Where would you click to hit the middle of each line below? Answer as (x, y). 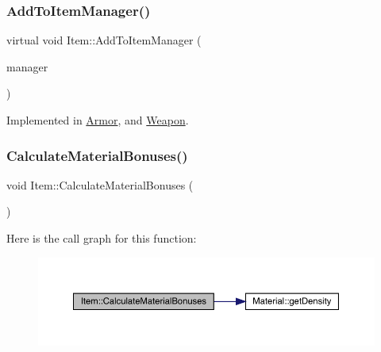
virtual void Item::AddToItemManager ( (104, 40)
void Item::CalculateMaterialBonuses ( (100, 184)
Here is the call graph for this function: (102, 238)
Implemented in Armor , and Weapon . (98, 120)
